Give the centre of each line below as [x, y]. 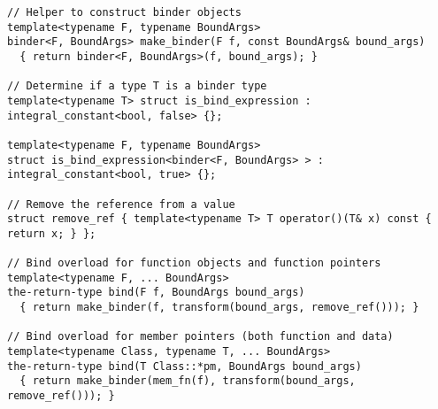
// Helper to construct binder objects [124, 12]
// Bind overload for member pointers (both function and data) [200, 337]
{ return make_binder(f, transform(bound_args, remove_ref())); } [219, 308]
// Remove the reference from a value [121, 204]
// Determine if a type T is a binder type [137, 86]
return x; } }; [52, 233]
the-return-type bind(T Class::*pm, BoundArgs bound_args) [184, 366]
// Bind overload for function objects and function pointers [194, 263]
